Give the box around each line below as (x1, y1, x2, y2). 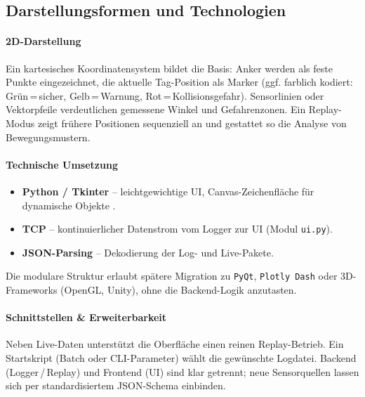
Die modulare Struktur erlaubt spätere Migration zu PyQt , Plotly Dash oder (6, 268, 338, 283)
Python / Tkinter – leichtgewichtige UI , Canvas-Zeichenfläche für (22, 183, 314, 198)
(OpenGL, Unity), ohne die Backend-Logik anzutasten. (60, 282, 297, 297)
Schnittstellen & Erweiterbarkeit (6, 310, 167, 325)
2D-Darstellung (6, 34, 81, 48)
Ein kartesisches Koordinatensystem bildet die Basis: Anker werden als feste (6, 60, 333, 75)
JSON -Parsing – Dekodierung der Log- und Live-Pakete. (22, 245, 274, 259)
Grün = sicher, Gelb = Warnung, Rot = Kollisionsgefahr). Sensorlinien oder (6, 88, 324, 103)
